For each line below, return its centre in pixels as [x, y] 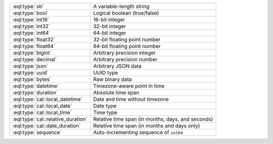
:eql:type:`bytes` [32, 79]
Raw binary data [112, 79]
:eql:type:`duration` [35, 92]
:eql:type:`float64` [34, 46]
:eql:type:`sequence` [37, 132]
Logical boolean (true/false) [126, 13]
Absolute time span [116, 92]
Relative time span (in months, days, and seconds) [153, 119]
